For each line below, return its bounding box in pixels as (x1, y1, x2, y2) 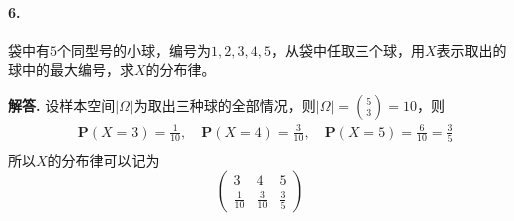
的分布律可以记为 (47, 149, 160, 170)
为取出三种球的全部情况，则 (133, 94, 316, 115)
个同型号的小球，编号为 (57, 39, 211, 60)
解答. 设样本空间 (8, 94, 116, 115)
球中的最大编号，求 (8, 59, 134, 80)
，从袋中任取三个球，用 (270, 39, 425, 60)
